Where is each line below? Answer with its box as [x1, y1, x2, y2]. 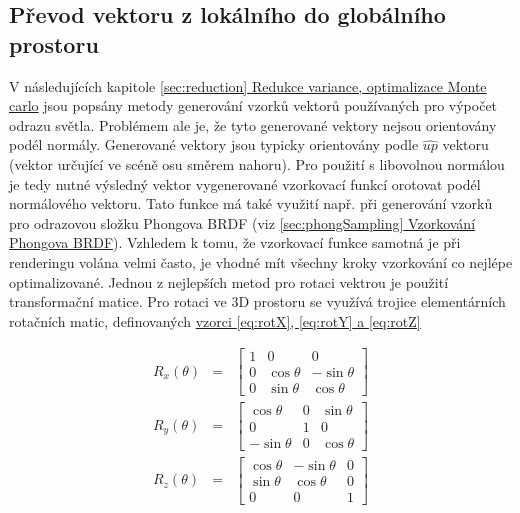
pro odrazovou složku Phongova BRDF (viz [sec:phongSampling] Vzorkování [9, 212, 476, 233]
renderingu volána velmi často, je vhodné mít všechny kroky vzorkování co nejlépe [9, 251, 513, 272]
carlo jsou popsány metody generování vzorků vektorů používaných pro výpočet [9, 95, 498, 116]
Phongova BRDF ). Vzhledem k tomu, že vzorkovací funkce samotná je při [9, 232, 461, 253]
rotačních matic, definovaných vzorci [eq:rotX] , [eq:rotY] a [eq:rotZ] [9, 310, 421, 331]
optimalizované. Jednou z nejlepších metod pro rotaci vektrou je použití [9, 271, 449, 292]
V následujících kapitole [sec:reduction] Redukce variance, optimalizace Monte [9, 75, 487, 96]
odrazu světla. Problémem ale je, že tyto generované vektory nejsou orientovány [9, 114, 497, 135]
